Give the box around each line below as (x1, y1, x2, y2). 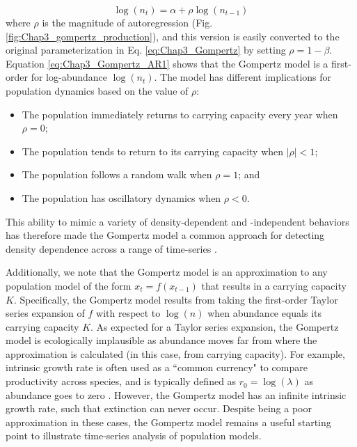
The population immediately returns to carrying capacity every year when (22, 107, 338, 121)
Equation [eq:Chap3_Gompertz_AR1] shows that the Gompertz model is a (6, 56, 328, 70)
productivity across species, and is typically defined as (6, 374, 237, 389)
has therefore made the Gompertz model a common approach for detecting (6, 228, 325, 242)
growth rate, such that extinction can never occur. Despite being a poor (6, 401, 312, 416)
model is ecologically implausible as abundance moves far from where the (6, 333, 317, 347)
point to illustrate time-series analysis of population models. (6, 428, 262, 443)
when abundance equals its (207, 306, 322, 320)
